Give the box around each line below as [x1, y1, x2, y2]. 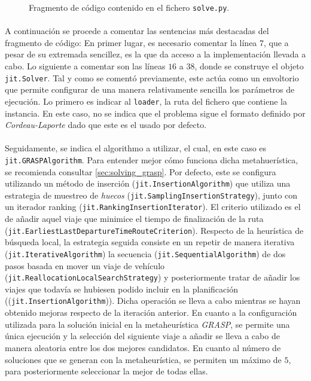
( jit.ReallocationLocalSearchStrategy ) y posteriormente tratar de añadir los [5, 271, 300, 284]
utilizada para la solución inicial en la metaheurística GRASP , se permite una [5, 318, 290, 330]
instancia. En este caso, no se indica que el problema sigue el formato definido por [5, 106, 306, 119]
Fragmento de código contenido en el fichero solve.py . [29, 1, 230, 13]
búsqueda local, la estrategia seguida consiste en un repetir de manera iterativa [5, 236, 295, 248]
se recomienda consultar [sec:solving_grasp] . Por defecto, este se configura [5, 165, 276, 178]
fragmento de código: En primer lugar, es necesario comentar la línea [5, 36, 257, 48]
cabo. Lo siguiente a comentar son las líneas [5, 60, 166, 72]
